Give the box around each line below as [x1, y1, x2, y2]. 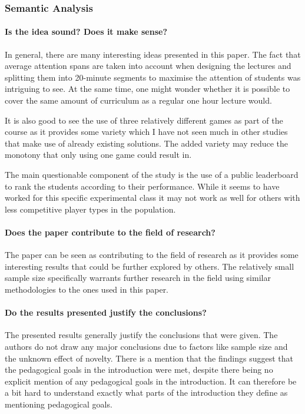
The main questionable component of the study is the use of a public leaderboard [5, 168, 299, 180]
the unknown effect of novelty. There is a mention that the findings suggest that [5, 352, 293, 364]
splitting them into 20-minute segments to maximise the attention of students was [5, 71, 301, 83]
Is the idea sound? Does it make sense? [5, 25, 168, 38]
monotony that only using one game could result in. [5, 148, 192, 161]
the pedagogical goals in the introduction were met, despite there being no [5, 363, 273, 376]
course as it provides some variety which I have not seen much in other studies [5, 125, 288, 138]
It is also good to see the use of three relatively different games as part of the [5, 114, 283, 126]
